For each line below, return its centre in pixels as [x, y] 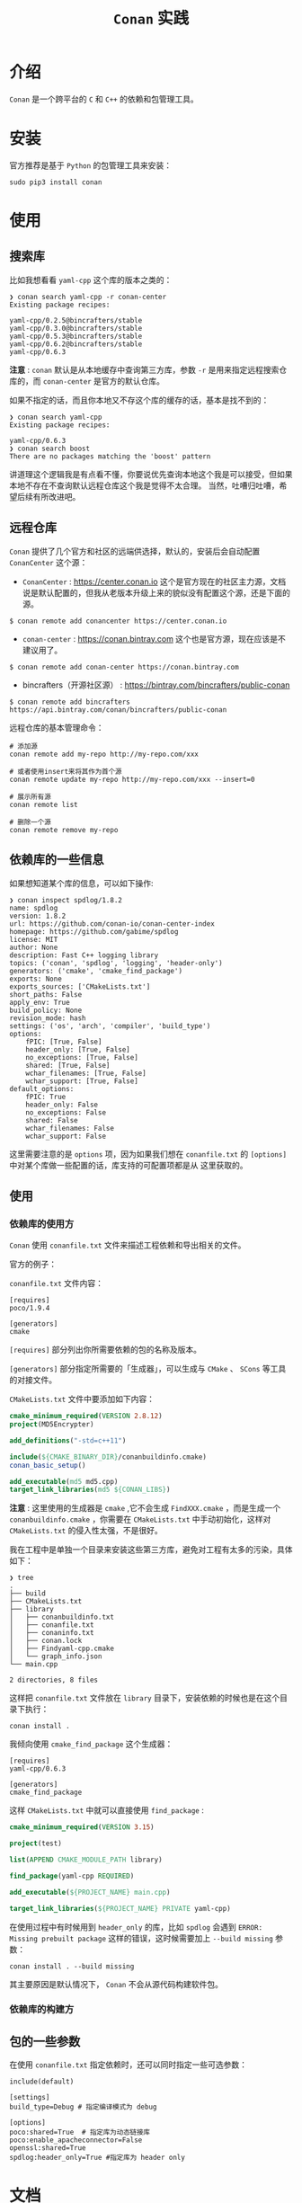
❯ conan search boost [50, 449]
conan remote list [44, 804]
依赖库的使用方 [42, 1223]
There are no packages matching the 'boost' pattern [110, 456]
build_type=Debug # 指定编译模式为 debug [83, 2107]
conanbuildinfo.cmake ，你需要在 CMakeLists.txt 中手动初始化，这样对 [140, 1519]
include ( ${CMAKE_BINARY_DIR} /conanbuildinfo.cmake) [108, 1457]
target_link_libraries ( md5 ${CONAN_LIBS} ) [90, 1490]
